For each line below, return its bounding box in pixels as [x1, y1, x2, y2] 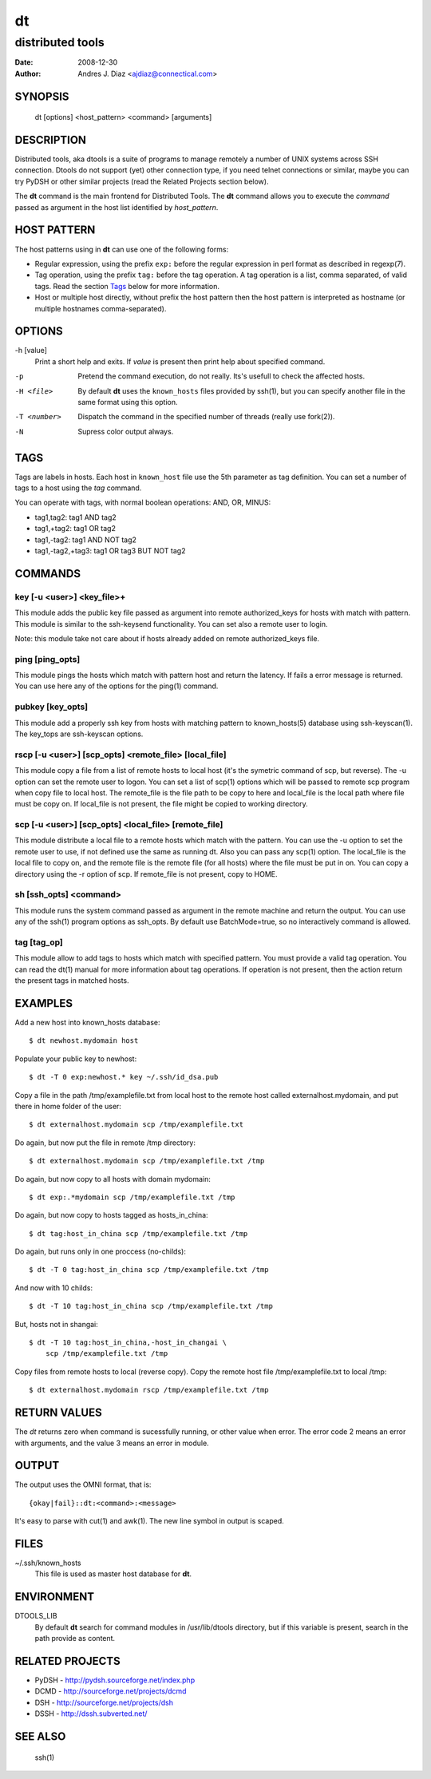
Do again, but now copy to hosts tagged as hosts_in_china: [14, 1210, 208, 1220]
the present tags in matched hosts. [14, 976, 129, 985]
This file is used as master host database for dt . [34, 1569, 192, 1579]
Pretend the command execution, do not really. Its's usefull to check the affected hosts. [77, 371, 366, 381]
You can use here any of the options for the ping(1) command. [14, 681, 219, 691]
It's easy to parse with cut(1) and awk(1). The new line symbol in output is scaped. [14, 1516, 285, 1526]
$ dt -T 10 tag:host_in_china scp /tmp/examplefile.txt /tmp [29, 1302, 273, 1311]
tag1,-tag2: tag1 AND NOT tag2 [34, 535, 137, 545]
